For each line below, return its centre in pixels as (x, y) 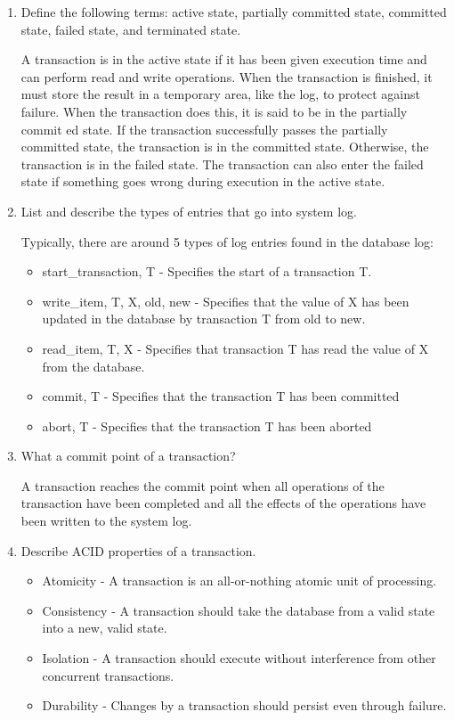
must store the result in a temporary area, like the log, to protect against (220, 94)
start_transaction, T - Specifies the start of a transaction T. (207, 271)
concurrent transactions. (108, 675)
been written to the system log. (106, 521)
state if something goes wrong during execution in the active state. (203, 181)
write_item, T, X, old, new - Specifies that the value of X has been (226, 301)
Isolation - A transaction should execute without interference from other (239, 658)
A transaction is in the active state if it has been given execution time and (224, 59)
